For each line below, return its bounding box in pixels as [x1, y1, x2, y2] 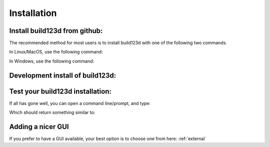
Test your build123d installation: [9, 87, 112, 95]
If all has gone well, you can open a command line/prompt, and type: [9, 100, 151, 106]
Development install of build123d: [9, 71, 116, 79]
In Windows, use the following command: [9, 58, 94, 64]
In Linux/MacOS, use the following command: [9, 49, 103, 55]
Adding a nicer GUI [9, 122, 69, 131]
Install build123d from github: [9, 26, 103, 35]
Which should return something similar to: [9, 109, 95, 115]
